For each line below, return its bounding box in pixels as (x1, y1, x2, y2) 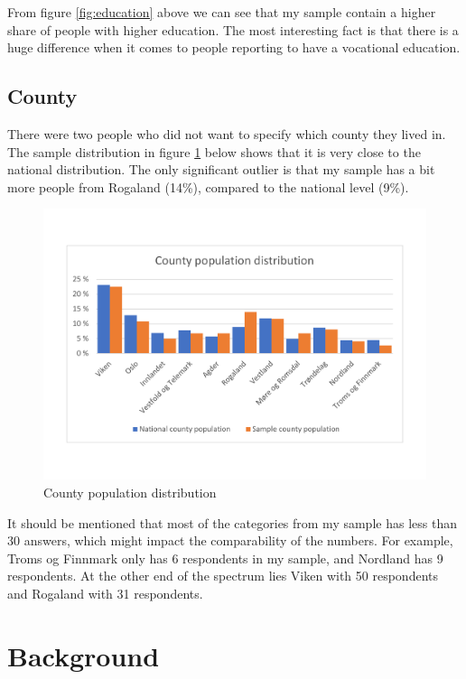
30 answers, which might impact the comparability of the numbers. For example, (7, 531, 453, 550)
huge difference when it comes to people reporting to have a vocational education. (7, 38, 461, 57)
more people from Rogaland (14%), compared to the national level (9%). (7, 177, 409, 196)
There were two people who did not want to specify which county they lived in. (7, 124, 446, 143)
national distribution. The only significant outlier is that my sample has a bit (7, 160, 435, 179)
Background (7, 637, 160, 674)
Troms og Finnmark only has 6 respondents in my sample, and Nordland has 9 (7, 548, 443, 567)
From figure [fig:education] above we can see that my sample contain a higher (7, 3, 436, 21)
